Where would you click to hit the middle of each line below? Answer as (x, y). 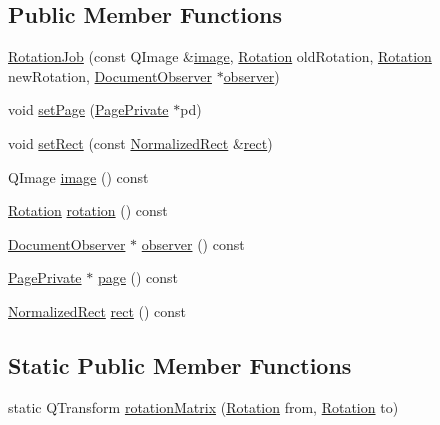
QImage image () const (78, 176)
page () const (138, 277)
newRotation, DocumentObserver (110, 75)
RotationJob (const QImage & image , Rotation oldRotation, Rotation (220, 56)
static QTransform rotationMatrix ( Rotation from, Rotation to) (203, 406)
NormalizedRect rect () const (97, 310)
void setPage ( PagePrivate (88, 109)
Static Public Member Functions (180, 364)
